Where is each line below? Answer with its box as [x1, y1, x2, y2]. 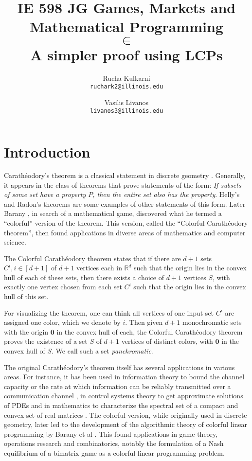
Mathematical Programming [30, 17, 223, 36]
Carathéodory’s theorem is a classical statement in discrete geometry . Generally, [4, 170, 246, 180]
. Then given [125, 317, 163, 327]
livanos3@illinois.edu [90, 107, 163, 115]
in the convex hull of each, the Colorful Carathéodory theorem [56, 326, 243, 337]
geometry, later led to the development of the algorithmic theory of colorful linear [4, 419, 247, 429]
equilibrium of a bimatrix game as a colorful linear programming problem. [4, 447, 225, 458]
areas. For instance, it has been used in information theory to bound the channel [4, 372, 245, 382]
